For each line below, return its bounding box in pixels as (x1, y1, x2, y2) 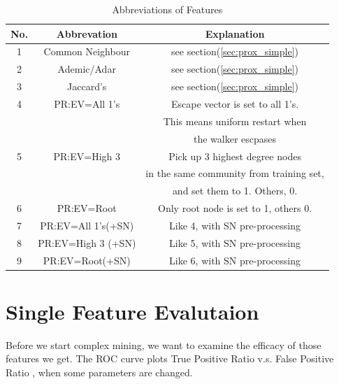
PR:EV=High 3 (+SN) (38, 235, 136, 250)
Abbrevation (56, 26, 117, 41)
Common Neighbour (43, 44, 130, 59)
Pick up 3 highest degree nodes (168, 148, 301, 163)
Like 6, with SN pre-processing (169, 253, 301, 267)
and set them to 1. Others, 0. (172, 183, 298, 198)
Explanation (205, 26, 265, 41)
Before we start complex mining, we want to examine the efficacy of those (6, 337, 322, 352)
